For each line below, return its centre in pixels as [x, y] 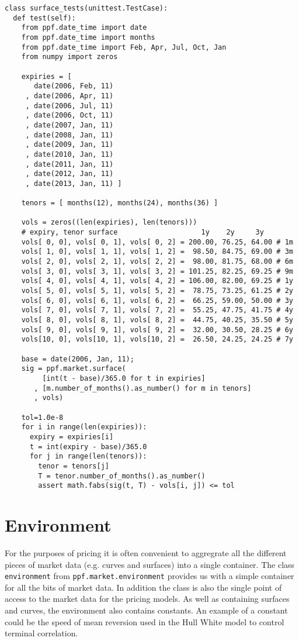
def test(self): [44, 18]
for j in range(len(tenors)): [88, 456]
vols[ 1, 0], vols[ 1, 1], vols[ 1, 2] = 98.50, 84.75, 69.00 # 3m [157, 252]
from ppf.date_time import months [88, 37]
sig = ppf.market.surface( [74, 369]
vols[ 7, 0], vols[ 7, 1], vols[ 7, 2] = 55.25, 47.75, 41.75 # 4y [157, 310]
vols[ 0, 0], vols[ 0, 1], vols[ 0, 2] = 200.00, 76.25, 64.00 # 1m [157, 242]
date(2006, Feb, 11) [74, 86]
